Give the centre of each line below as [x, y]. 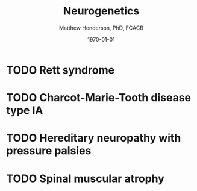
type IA [25, 111]
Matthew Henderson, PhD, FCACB [101, 28]
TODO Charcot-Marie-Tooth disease [99, 98]
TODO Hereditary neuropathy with [94, 138]
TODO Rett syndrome [61, 70]
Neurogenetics [101, 11]
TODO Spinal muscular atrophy [85, 178]
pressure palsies [49, 151]
